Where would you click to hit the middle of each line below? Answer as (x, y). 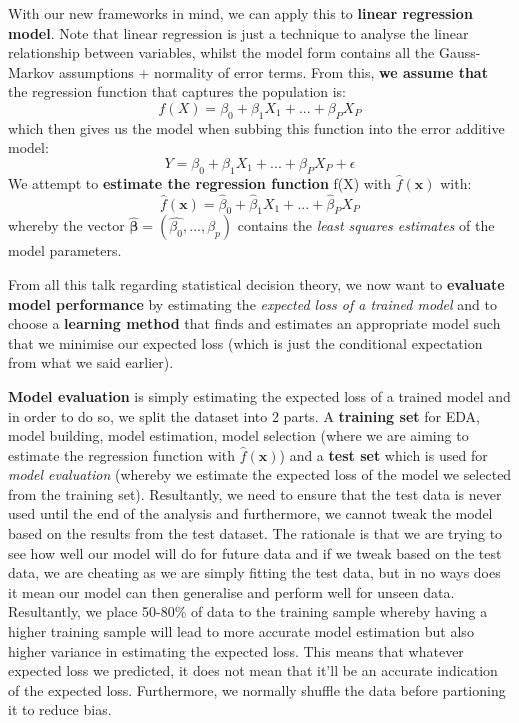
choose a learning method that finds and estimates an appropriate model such (254, 323)
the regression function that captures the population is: (177, 91)
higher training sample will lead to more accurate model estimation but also (241, 631)
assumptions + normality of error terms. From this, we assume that (273, 71)
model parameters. (65, 250)
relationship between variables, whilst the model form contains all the (221, 52)
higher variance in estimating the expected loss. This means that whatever (236, 650)
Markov (31, 71)
